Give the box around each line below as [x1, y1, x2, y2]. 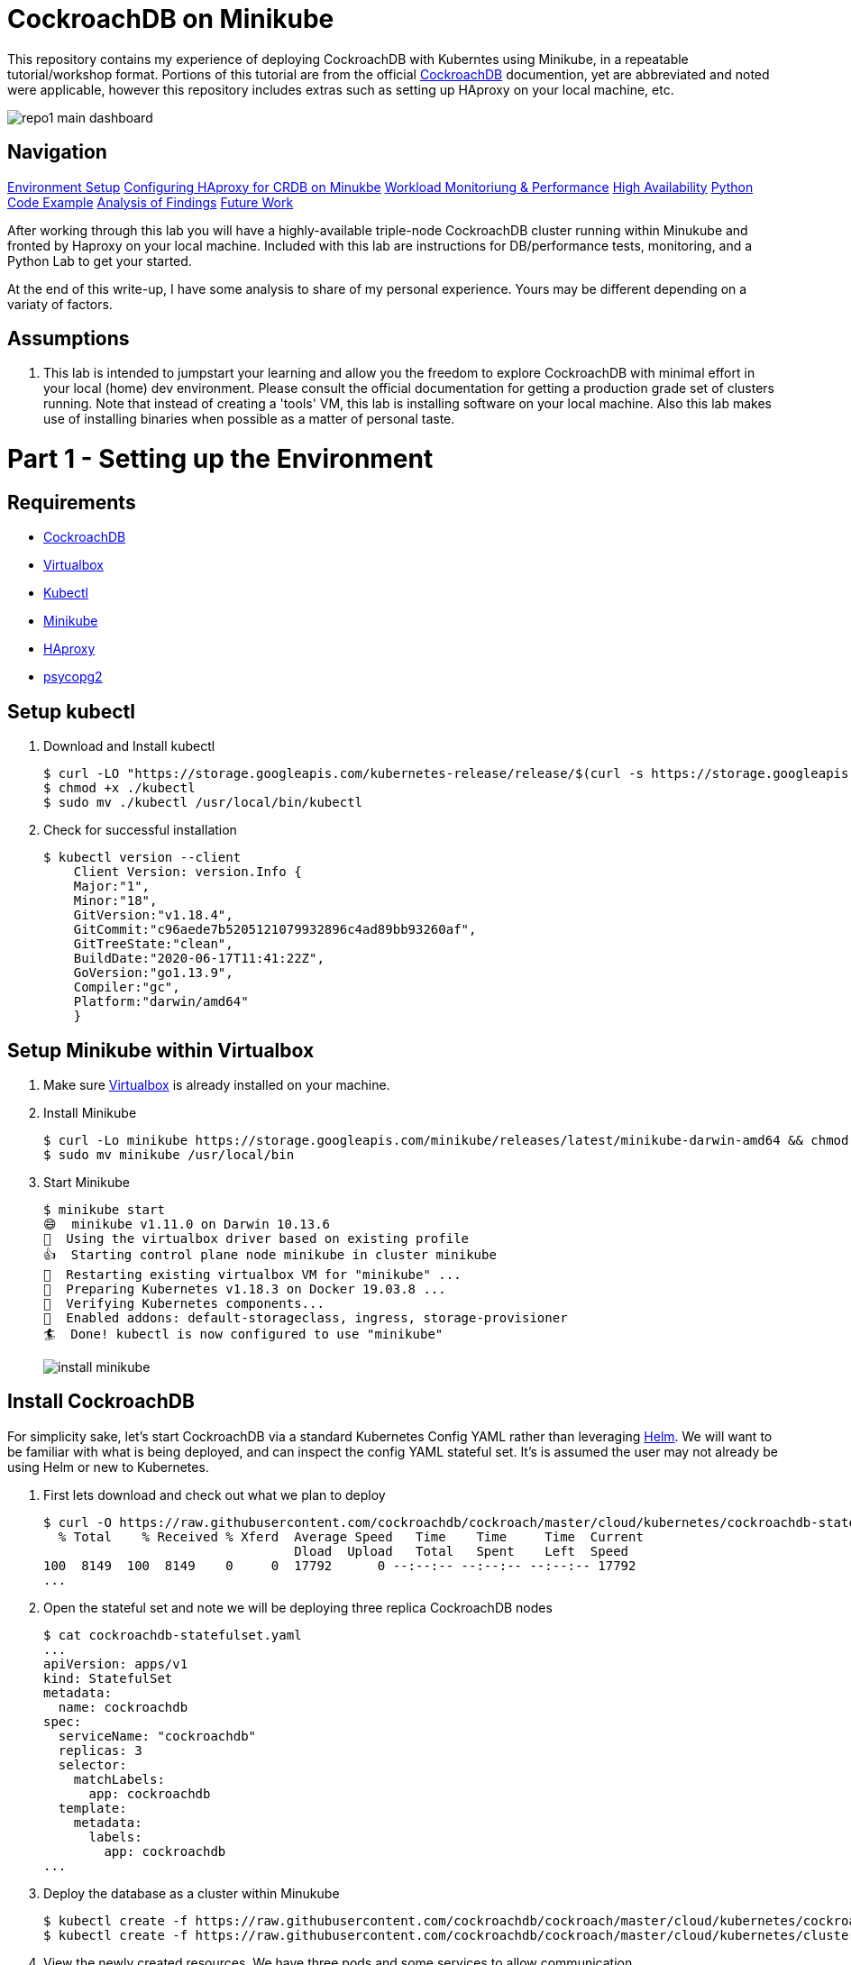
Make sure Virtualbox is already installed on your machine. [43, 1077, 390, 1093]
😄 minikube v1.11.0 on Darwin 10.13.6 [43, 1217, 331, 1232]
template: [58, 1800, 127, 1815]
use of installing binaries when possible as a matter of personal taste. [43, 411, 455, 427]
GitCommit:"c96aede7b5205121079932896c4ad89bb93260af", [73, 922, 477, 937]
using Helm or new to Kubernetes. [7, 1458, 209, 1475]
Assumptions [7, 327, 130, 351]
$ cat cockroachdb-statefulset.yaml [43, 1627, 302, 1642]
